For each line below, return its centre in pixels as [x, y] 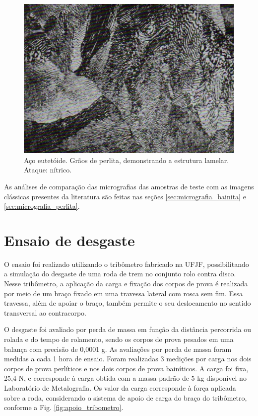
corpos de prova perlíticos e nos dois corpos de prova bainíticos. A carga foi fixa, [126, 368]
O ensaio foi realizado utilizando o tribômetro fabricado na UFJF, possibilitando [127, 264]
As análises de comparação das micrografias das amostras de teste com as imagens [129, 186]
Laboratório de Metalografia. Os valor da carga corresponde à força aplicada [120, 388]
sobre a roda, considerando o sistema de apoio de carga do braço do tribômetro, [126, 397]
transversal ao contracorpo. [45, 312]
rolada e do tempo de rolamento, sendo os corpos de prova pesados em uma [119, 339]
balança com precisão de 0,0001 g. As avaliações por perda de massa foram [118, 349]
